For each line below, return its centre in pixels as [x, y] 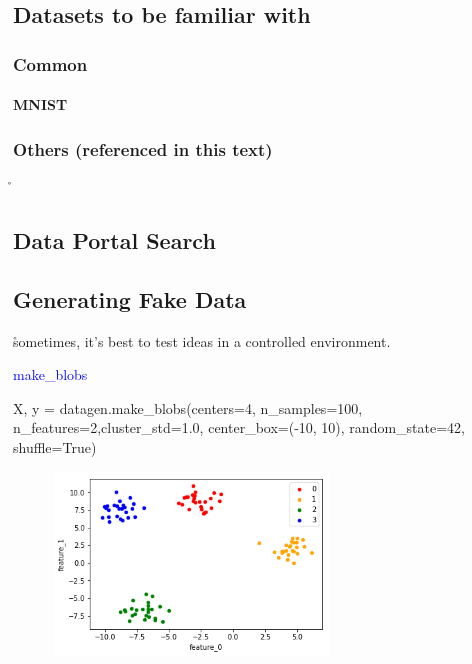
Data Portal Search [114, 240]
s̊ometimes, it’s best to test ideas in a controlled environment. [202, 340]
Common [50, 63]
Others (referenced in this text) [143, 148]
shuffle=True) [55, 446]
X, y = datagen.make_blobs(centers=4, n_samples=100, [188, 407]
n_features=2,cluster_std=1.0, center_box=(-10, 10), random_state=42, [239, 427]
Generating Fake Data [130, 298]
